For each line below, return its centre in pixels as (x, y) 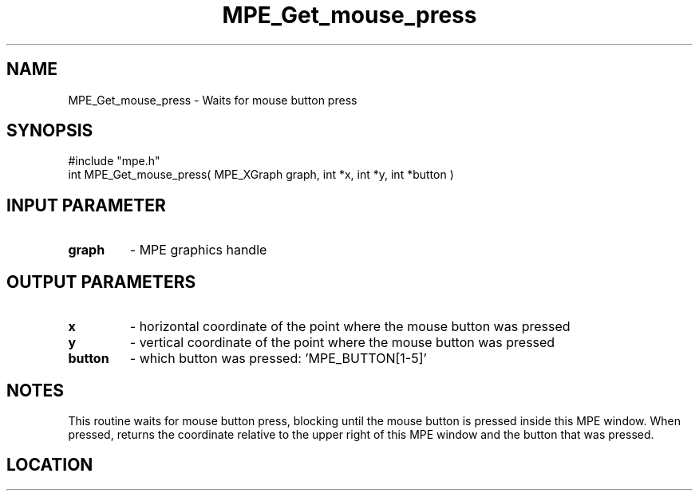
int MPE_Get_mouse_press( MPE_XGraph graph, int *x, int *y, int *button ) (261, 175)
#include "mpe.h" (114, 161)
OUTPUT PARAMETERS (101, 282)
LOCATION (50, 465)
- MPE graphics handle (198, 250)
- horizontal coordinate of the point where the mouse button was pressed (350, 327)
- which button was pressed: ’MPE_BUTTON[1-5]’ (278, 359)
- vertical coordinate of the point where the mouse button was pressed (342, 343)
